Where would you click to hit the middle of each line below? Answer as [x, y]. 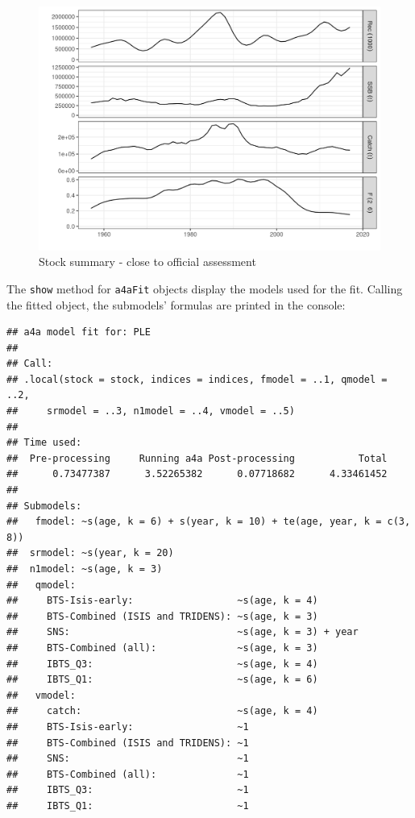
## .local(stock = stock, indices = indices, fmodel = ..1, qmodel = [197, 379]
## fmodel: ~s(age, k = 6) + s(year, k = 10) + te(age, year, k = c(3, [209, 522]
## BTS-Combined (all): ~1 [128, 774]
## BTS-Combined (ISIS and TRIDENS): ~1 [128, 743]
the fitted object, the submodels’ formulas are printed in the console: [176, 304]
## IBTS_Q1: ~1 [128, 806]
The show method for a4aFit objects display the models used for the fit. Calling [205, 288]
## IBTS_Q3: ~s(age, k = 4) [162, 664]
